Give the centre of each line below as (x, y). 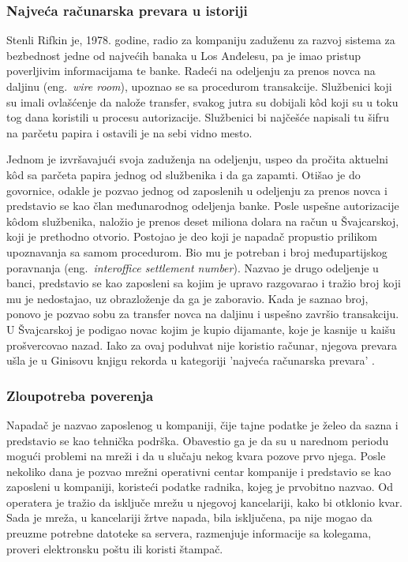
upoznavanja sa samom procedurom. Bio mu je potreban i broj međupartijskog (197, 251)
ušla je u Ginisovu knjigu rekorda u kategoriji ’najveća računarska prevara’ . (191, 360)
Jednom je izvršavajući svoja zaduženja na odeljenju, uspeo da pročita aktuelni (197, 159)
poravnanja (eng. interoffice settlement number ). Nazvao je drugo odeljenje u (193, 267)
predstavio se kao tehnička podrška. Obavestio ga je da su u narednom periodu (198, 440)
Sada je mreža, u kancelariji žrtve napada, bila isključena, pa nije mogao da (189, 517)
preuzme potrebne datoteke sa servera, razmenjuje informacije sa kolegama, (189, 533)
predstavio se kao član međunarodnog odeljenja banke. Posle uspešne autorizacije (203, 206)
